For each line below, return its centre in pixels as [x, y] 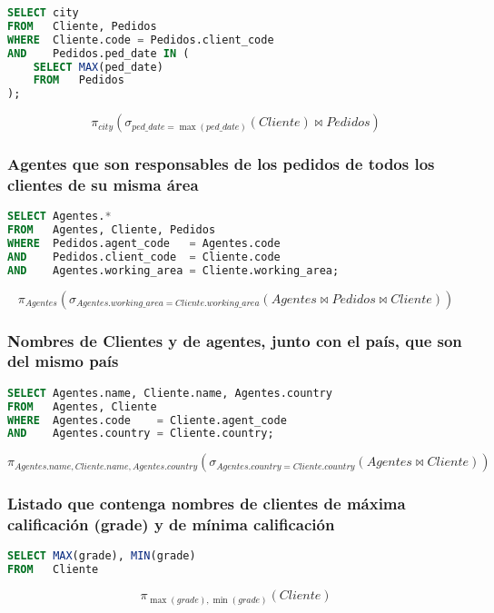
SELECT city [43, 13]
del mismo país [63, 361]
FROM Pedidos [79, 80]
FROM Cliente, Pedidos [82, 26]
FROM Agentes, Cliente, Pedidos [112, 230]
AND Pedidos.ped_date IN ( [99, 53]
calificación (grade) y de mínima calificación [171, 524]
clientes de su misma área [103, 184]
